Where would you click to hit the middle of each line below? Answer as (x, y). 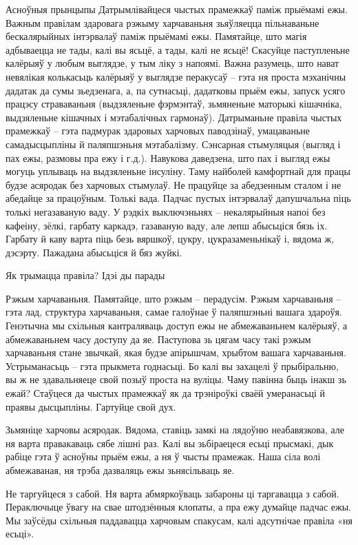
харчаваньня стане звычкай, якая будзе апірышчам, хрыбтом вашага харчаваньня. (176, 352)
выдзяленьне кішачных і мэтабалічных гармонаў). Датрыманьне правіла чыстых (174, 117)
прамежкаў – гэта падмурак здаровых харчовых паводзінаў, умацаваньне (158, 131)
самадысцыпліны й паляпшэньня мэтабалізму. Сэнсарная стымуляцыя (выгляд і (173, 144)
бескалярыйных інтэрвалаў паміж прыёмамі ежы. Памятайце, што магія (156, 36)
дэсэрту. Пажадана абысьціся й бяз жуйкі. (94, 252)
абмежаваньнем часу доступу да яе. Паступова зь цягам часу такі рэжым (158, 339)
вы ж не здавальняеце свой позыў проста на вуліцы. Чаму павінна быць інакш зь (176, 379)
